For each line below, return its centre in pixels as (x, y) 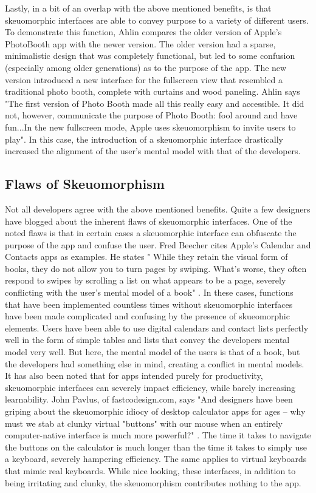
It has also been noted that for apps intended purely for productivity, (134, 376)
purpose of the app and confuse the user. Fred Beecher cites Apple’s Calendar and (158, 244)
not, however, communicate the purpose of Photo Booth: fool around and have (151, 115)
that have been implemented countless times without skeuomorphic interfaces (149, 304)
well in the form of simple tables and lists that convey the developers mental (147, 340)
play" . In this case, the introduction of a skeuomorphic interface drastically (144, 139)
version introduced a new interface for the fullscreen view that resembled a (144, 79)
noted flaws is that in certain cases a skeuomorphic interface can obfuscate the (151, 233)
